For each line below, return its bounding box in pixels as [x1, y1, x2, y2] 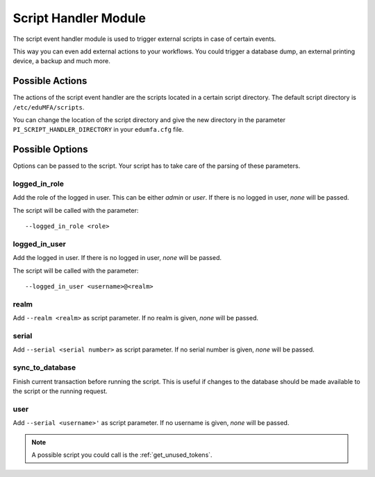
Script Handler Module [12, 10, 146, 26]
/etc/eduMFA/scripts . [12, 103, 85, 111]
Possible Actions [12, 75, 87, 87]
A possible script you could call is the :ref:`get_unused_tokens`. [31, 451, 212, 459]
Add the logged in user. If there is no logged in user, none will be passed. [12, 254, 222, 262]
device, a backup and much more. [12, 57, 110, 65]
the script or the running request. [12, 387, 108, 395]
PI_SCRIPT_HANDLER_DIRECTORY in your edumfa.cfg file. [12, 125, 184, 134]
